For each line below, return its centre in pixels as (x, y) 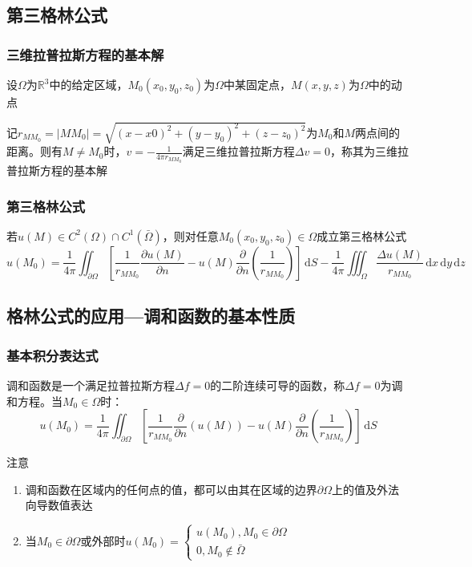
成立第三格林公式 (362, 235)
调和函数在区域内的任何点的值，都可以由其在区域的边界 (171, 489)
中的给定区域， (89, 84)
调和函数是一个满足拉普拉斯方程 (91, 385)
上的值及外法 (366, 489)
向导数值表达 (59, 505)
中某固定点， (257, 84)
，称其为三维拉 (369, 151)
